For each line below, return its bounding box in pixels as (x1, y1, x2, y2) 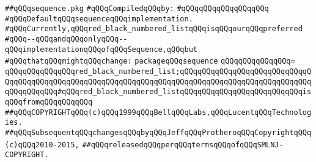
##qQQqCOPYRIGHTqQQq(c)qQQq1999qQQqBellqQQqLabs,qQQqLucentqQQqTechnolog (5, 108, 312, 117)
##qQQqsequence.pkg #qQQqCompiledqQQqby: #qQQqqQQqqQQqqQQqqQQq (5, 4, 269, 13)
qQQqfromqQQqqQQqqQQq (5, 97, 93, 106)
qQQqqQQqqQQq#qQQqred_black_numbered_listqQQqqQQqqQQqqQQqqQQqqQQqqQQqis (5, 87, 312, 97)
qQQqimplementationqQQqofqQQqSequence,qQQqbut (5, 45, 197, 54)
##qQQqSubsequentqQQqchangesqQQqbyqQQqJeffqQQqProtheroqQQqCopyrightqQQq (5, 128, 312, 137)
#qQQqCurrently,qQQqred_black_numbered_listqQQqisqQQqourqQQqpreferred (5, 24, 303, 34)
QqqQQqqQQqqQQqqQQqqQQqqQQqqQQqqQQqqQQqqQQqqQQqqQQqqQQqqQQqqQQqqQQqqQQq (5, 77, 312, 86)
